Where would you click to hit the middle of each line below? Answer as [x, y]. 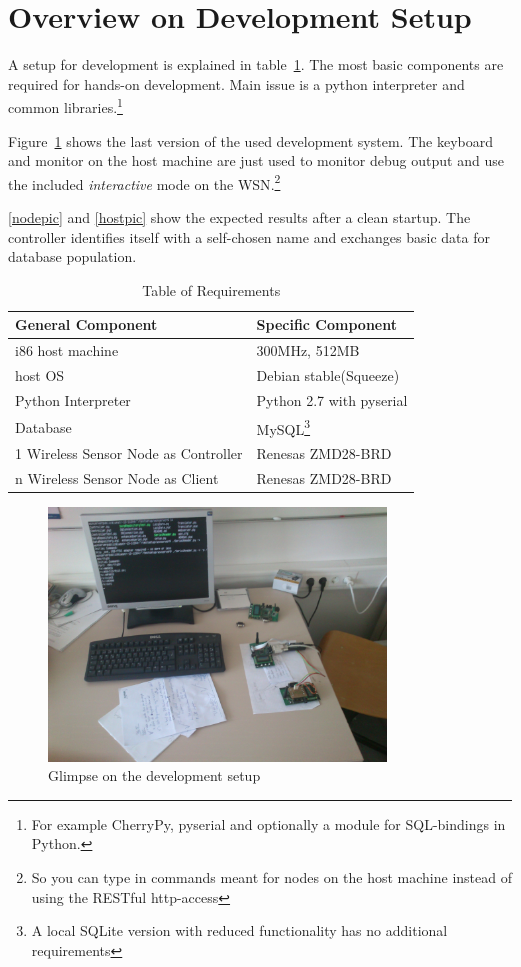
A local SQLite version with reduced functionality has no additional [239, 930]
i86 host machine [67, 350]
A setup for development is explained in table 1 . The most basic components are [256, 64]
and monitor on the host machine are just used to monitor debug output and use [256, 160]
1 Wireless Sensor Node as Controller [129, 453]
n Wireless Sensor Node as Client [117, 478]
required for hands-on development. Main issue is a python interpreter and [236, 83]
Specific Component [326, 324]
